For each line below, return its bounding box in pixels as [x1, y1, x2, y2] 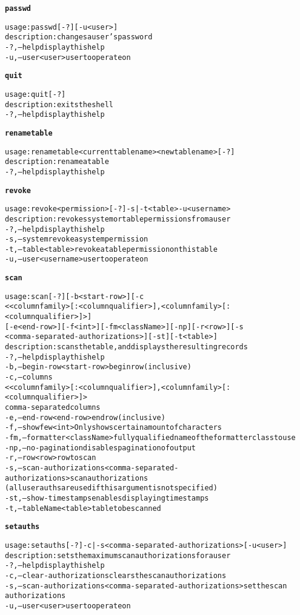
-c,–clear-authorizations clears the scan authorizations [5, 571, 227, 580]
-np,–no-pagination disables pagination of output [5, 443, 196, 452]
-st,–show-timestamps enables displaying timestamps [5, 493, 209, 502]
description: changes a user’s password [5, 33, 153, 42]
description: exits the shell [5, 100, 113, 109]
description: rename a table [5, 157, 109, 166]
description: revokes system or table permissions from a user [5, 214, 231, 223]
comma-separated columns [5, 403, 101, 412]
